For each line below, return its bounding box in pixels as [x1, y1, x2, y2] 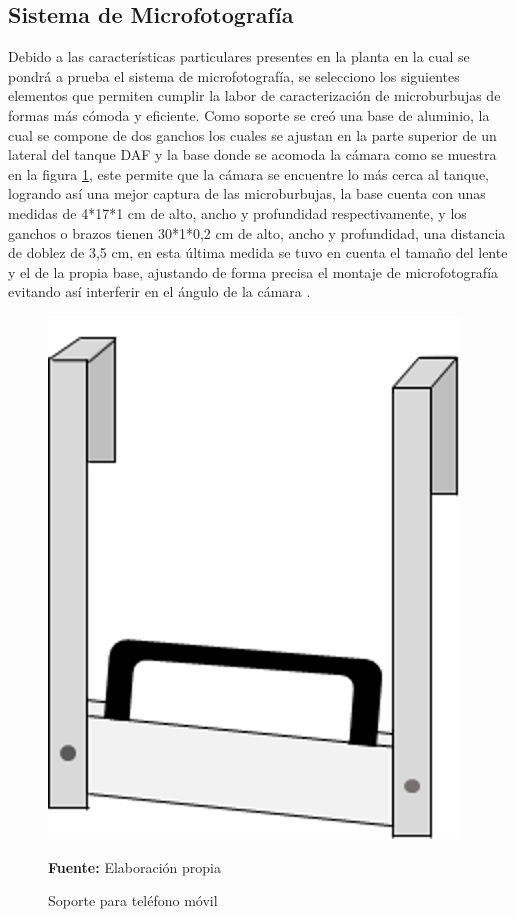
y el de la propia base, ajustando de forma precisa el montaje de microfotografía [8, 261, 499, 282]
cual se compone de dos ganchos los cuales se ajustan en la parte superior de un [8, 124, 497, 145]
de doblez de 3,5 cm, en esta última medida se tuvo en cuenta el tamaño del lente [8, 242, 508, 263]
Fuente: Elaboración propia [48, 856, 221, 877]
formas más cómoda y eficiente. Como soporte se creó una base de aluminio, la [8, 104, 490, 125]
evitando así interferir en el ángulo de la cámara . [8, 281, 311, 302]
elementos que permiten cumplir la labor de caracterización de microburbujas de [8, 85, 501, 106]
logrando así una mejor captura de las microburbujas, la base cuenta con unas [8, 183, 486, 204]
